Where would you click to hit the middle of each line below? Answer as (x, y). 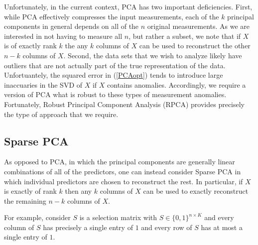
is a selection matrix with (118, 217)
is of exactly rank (30, 46)
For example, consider (37, 217)
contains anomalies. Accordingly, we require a (177, 84)
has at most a (222, 227)
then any (78, 191)
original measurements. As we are (198, 26)
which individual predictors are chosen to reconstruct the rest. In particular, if (124, 181)
